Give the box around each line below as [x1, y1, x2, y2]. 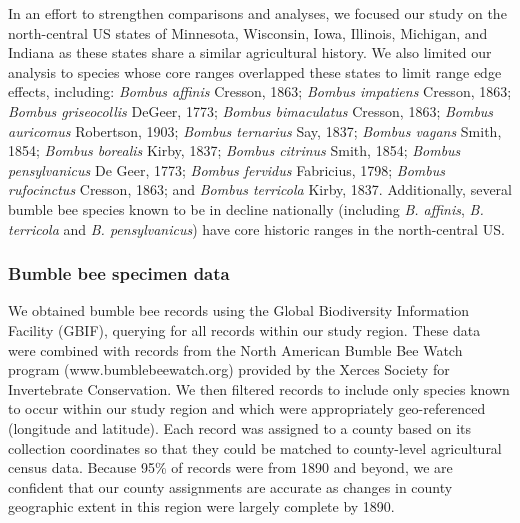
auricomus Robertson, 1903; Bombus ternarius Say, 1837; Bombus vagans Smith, [8, 120, 502, 141]
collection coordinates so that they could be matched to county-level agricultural [8, 437, 502, 458]
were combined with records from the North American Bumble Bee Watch [8, 339, 463, 360]
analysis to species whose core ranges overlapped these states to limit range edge [8, 61, 502, 82]
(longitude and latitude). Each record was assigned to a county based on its [8, 417, 472, 438]
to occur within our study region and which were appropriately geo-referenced [8, 398, 486, 419]
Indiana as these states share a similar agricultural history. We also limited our [8, 42, 492, 63]
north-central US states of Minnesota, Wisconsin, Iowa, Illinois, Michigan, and [8, 22, 488, 43]
